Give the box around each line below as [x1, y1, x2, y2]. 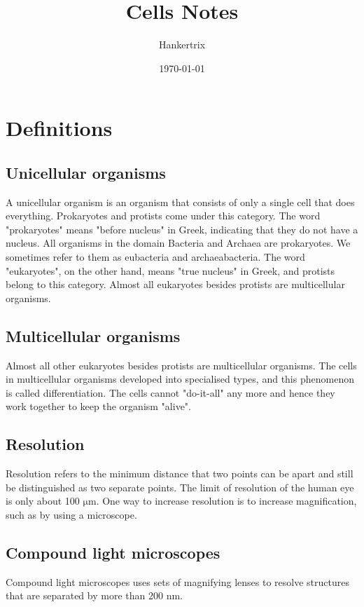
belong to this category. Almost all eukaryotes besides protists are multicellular [6, 277, 345, 292]
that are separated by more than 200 [6, 588, 163, 603]
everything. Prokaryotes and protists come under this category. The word [6, 208, 321, 223]
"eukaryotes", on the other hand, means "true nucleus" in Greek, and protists [6, 263, 335, 278]
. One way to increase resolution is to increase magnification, [96, 493, 357, 508]
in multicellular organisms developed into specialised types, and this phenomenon [6, 371, 354, 386]
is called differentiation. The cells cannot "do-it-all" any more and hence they [6, 385, 335, 400]
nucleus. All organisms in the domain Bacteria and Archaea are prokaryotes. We [6, 236, 351, 250]
